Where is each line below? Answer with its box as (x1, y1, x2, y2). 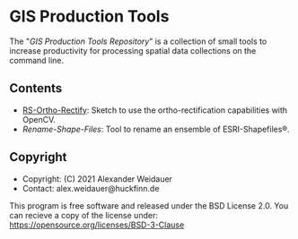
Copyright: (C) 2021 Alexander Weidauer (22, 173, 173, 184)
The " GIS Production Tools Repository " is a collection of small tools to (9, 36, 267, 47)
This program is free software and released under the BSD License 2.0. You (9, 200, 289, 211)
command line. (9, 55, 65, 65)
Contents (9, 81, 63, 96)
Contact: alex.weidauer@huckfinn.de (22, 183, 160, 193)
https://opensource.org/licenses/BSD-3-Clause (9, 219, 185, 230)
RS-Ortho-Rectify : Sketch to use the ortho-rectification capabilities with (22, 105, 288, 115)
